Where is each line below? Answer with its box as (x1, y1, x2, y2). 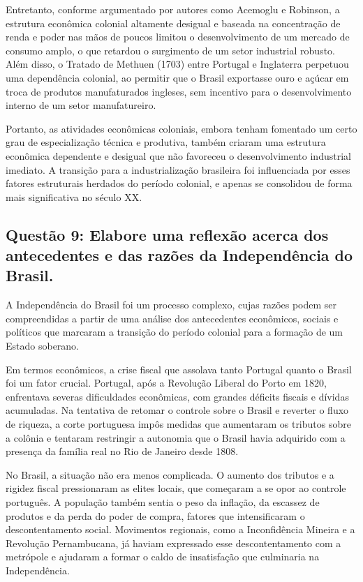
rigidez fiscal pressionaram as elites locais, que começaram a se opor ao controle (6, 481, 346, 495)
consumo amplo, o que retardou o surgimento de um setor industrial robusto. (6, 43, 335, 57)
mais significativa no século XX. (6, 189, 142, 204)
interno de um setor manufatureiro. (6, 98, 156, 112)
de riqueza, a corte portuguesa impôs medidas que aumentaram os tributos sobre (6, 417, 351, 431)
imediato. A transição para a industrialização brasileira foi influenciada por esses (6, 162, 350, 177)
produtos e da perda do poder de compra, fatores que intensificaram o (6, 508, 305, 523)
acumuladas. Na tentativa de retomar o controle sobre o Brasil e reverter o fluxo (6, 403, 349, 417)
